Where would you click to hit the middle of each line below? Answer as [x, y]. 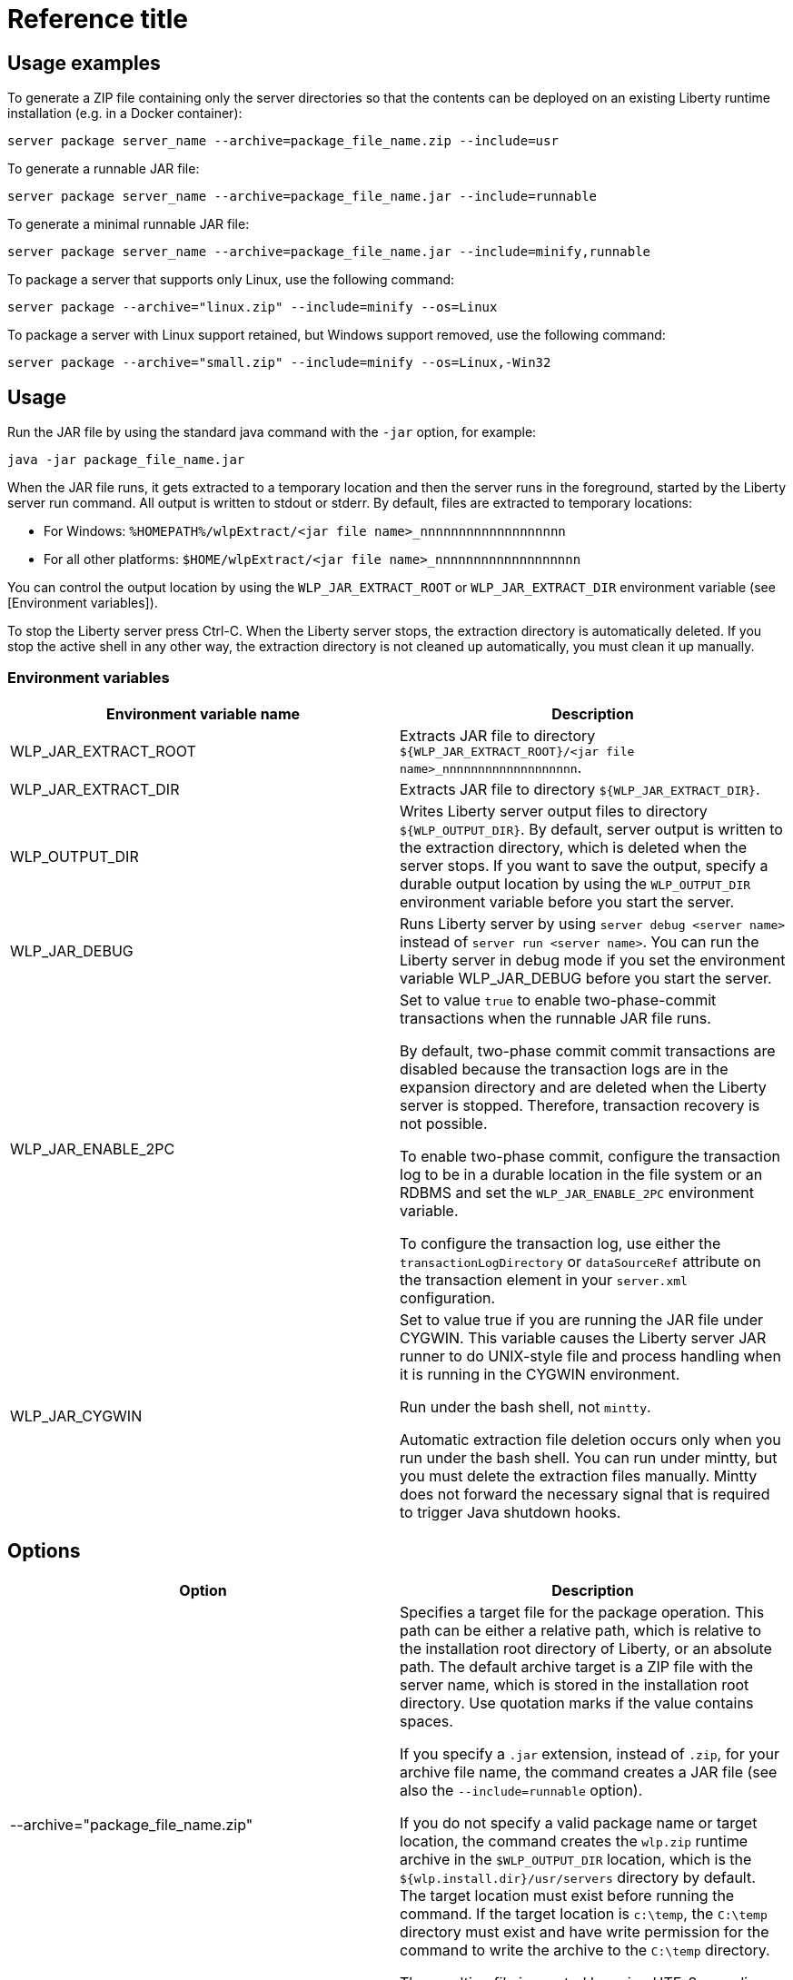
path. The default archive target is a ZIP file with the [577, 1666]
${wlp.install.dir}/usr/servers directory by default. [578, 1877]
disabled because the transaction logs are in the [564, 1069]
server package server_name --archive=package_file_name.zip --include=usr [283, 141]
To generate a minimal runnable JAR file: [129, 224]
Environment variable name [203, 713]
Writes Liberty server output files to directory [554, 811]
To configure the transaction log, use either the [560, 1243]
